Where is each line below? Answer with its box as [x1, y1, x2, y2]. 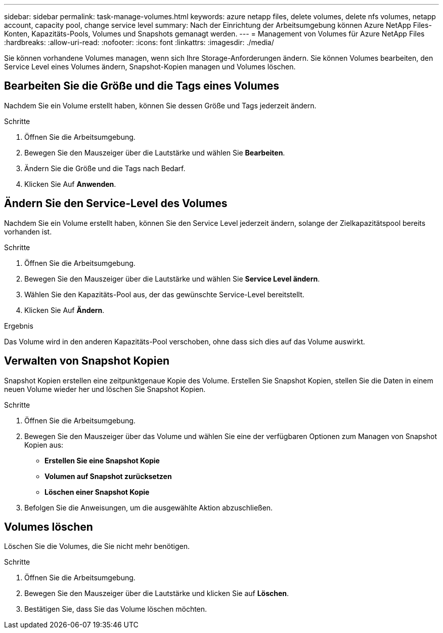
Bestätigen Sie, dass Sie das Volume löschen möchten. [24, 605, 207, 614]
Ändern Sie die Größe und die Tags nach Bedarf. [24, 164, 186, 173]
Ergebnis [4, 321, 33, 330]
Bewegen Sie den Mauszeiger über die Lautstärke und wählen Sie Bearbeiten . [24, 148, 285, 157]
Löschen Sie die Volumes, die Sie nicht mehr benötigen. [4, 542, 190, 551]
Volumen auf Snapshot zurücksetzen [45, 471, 172, 481]
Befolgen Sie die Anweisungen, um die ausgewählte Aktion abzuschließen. [24, 503, 273, 512]
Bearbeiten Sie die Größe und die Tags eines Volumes [4, 80, 279, 93]
